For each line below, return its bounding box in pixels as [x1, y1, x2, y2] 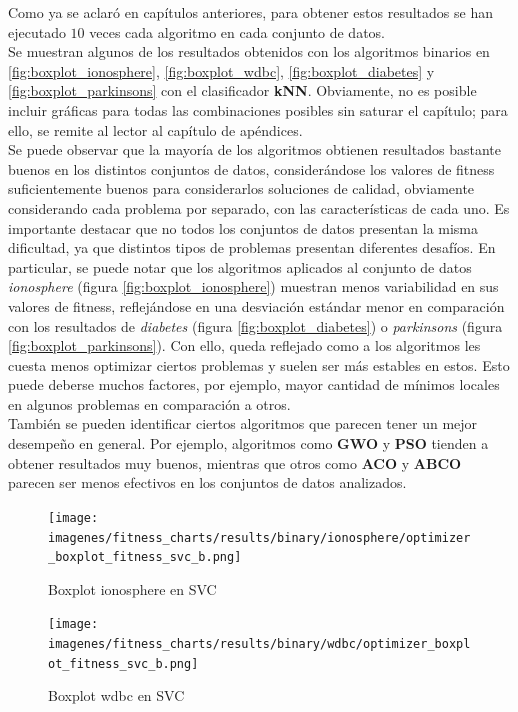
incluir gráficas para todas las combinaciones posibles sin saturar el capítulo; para [8, 99, 508, 120]
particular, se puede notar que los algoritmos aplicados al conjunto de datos [8, 256, 472, 277]
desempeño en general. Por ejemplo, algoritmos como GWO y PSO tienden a [8, 433, 489, 454]
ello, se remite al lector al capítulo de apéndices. [8, 119, 303, 140]
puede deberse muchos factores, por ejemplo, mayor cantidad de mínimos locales [8, 374, 500, 395]
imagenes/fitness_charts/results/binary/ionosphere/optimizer [48, 530, 471, 545]
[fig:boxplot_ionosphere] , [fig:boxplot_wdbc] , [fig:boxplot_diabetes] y [8, 60, 435, 81]
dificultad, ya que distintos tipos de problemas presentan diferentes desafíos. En [8, 237, 496, 258]
